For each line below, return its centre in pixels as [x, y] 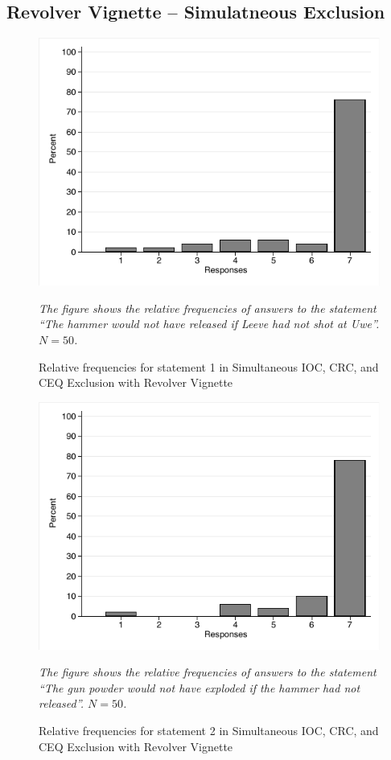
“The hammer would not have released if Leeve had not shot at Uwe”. [209, 324]
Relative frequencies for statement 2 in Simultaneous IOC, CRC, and [209, 730]
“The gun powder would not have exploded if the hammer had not [200, 687]
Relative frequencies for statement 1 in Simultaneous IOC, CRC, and [209, 366]
